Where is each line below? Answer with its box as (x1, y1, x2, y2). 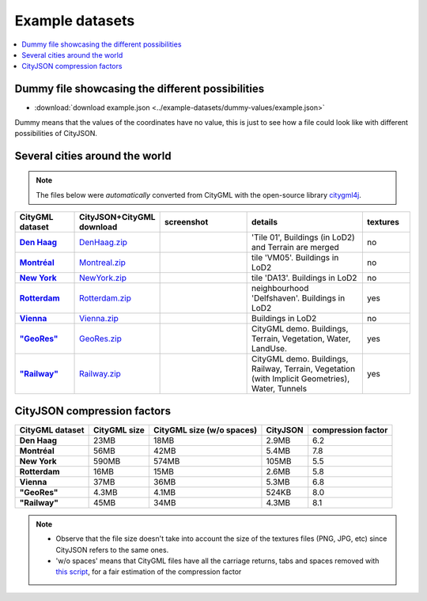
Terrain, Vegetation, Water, (251, 333, 351, 344)
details (251, 217, 278, 228)
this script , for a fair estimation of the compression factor (55, 567, 242, 576)
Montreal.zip (79, 257, 127, 268)
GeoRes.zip (79, 333, 123, 344)
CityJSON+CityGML (79, 212, 156, 223)
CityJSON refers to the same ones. (55, 545, 169, 554)
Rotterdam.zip (79, 293, 132, 304)
